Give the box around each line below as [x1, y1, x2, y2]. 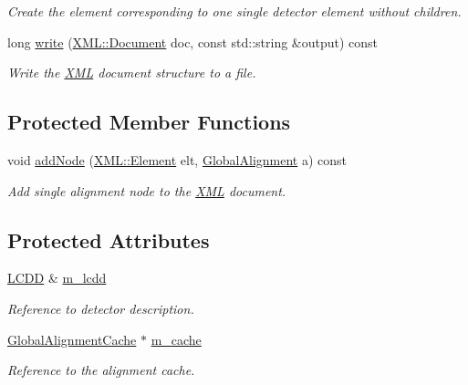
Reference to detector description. [7, 298, 194, 317]
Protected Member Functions [7, 108, 291, 136]
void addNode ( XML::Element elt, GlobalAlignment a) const [7, 150, 348, 169]
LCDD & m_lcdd [7, 268, 107, 287]
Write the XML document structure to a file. [7, 63, 256, 82]
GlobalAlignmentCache [7, 329, 137, 349]
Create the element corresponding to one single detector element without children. [7, 2, 462, 20]
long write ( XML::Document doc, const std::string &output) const [7, 32, 379, 51]
